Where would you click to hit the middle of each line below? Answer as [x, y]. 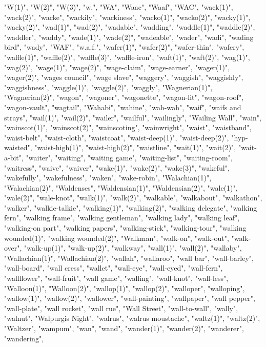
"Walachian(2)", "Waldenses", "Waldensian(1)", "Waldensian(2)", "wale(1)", [121, 187]
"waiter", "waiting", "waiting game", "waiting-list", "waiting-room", [129, 157]
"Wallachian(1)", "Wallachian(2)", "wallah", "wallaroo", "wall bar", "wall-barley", [129, 258]
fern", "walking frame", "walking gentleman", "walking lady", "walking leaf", [122, 218]
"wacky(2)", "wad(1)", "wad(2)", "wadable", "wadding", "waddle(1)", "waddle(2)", [130, 27]
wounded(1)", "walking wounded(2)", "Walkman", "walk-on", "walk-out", [117, 238]
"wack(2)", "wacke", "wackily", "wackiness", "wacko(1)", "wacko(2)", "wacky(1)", [127, 17]
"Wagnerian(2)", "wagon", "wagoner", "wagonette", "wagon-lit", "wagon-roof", [124, 97]
